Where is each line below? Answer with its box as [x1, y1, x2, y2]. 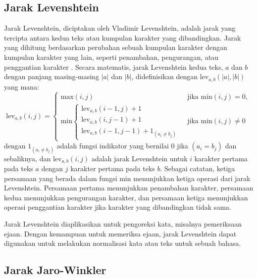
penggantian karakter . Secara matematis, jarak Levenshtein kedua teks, [4, 61, 223, 72]
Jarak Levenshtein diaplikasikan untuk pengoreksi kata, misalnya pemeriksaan [4, 219, 242, 229]
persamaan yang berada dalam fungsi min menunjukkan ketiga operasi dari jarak [4, 173, 251, 183]
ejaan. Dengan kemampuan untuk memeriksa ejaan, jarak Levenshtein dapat [4, 228, 237, 238]
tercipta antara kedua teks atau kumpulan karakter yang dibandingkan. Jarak [4, 32, 241, 43]
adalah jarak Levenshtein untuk [91, 153, 188, 163]
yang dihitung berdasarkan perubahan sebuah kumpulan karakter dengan [4, 42, 227, 52]
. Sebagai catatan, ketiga [160, 163, 235, 174]
